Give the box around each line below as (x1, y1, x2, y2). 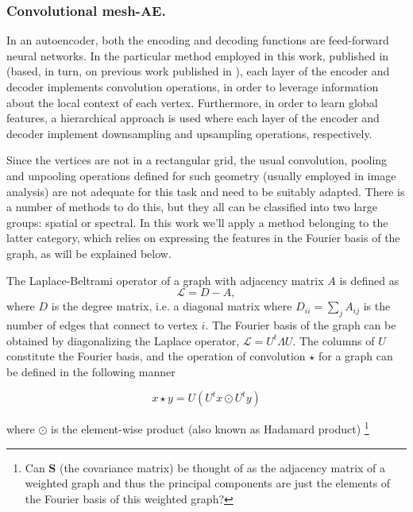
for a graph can (318, 348, 393, 364)
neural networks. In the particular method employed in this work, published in (6, 47, 389, 64)
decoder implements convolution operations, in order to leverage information (6, 79, 379, 94)
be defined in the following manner (6, 363, 176, 379)
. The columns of (292, 332, 375, 348)
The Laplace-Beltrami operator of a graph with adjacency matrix (6, 271, 324, 288)
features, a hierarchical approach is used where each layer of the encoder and (6, 110, 380, 126)
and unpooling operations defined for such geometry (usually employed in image (6, 167, 396, 183)
